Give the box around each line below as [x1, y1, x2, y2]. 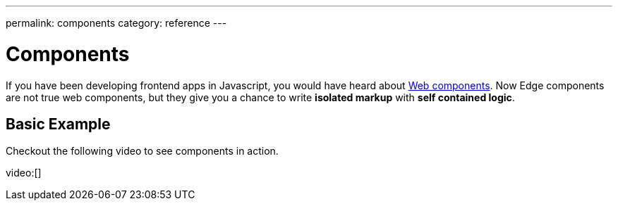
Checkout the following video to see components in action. [6, 145, 279, 157]
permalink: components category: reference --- [6, 17, 227, 29]
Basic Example [6, 115, 111, 133]
